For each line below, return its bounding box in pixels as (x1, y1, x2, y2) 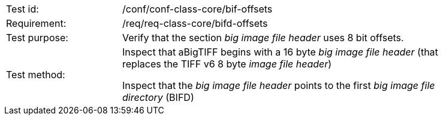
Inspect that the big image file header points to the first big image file (122, 79, 435, 91)
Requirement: (6, 17, 67, 29)
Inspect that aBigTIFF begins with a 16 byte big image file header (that (122, 46, 438, 58)
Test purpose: (6, 32, 68, 44)
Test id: (6, 3, 39, 15)
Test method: (6, 69, 65, 81)
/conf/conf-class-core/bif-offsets (122, 3, 273, 15)
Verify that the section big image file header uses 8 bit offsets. (122, 32, 404, 44)
